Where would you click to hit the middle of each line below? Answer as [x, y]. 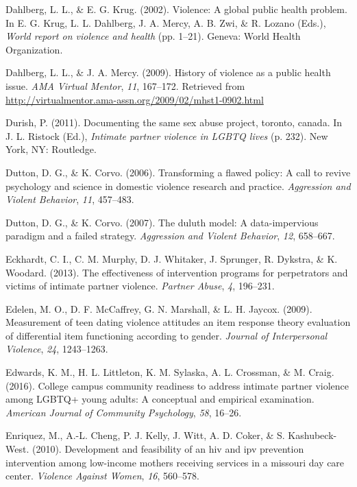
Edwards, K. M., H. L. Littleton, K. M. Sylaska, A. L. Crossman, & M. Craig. [170, 372]
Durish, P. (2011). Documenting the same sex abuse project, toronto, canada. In [174, 122]
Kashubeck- [312, 435]
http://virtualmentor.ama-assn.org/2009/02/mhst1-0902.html [135, 99]
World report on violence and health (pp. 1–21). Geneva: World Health [153, 36]
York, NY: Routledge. [51, 149]
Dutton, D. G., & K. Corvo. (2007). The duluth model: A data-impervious [162, 222]
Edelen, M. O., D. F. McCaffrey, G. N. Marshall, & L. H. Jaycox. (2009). [159, 308]
